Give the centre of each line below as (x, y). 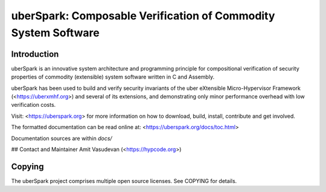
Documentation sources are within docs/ (62, 138)
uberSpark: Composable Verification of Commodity (143, 16)
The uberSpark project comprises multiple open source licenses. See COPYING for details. (124, 181)
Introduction (35, 54)
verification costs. (34, 105)
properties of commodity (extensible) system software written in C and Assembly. (113, 77)
